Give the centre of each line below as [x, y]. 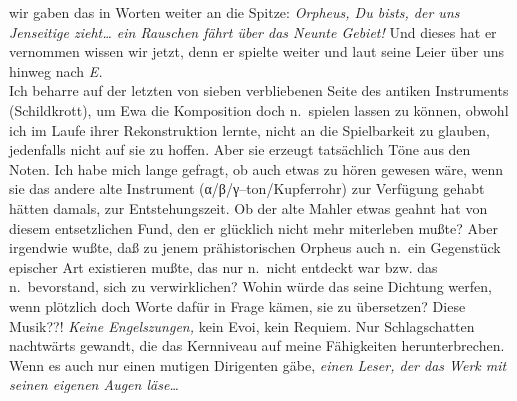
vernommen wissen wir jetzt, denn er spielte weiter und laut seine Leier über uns [257, 51]
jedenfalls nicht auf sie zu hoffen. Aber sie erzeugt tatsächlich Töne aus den [240, 149]
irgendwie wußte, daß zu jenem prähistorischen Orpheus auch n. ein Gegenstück [255, 247]
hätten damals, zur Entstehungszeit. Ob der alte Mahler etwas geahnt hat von [248, 207]
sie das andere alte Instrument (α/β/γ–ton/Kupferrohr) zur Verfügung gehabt [247, 188]
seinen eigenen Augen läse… [94, 384]
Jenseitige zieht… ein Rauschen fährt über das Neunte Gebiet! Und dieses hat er [253, 31]
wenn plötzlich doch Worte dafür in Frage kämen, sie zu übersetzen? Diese [237, 305]
